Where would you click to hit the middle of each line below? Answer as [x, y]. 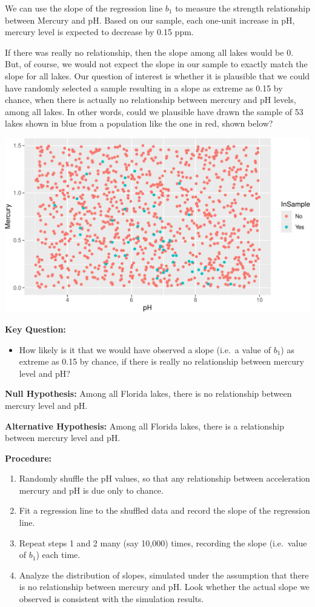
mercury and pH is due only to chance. [91, 490]
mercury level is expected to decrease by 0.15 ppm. [99, 32]
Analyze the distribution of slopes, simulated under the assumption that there [164, 575]
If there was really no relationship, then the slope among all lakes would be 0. [149, 52]
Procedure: [28, 458]
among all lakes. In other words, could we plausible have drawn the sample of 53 [154, 111]
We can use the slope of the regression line [84, 8]
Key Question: [35, 329]
